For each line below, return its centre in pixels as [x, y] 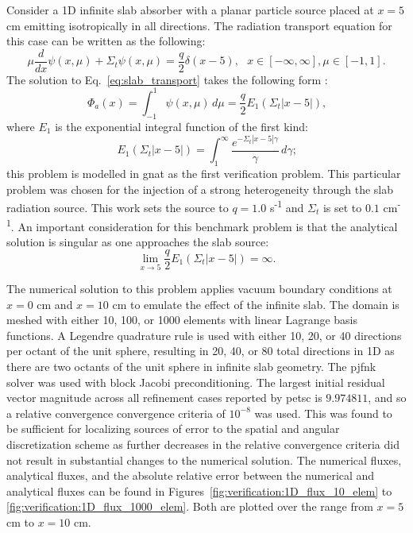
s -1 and [287, 206]
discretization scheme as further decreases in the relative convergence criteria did [203, 444]
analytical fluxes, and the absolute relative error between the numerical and [191, 475]
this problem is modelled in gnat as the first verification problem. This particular [204, 174]
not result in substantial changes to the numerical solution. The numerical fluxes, [204, 460]
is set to [342, 207]
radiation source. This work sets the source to [118, 207]
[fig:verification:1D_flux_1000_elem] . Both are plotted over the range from [190, 506]
